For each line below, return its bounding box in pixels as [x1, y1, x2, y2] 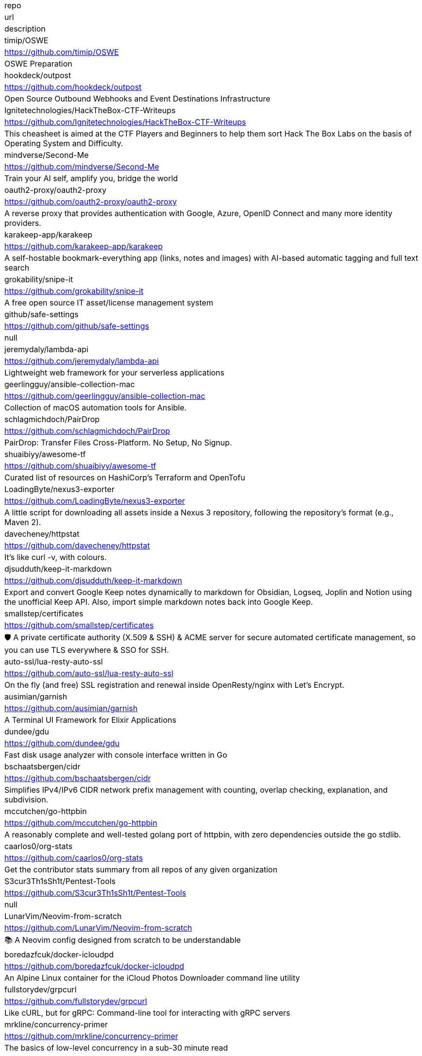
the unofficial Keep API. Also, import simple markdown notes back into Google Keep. [4, 597, 313, 607]
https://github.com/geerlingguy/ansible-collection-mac [4, 391, 205, 401]
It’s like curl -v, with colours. [4, 552, 107, 562]
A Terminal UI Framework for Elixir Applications [4, 715, 176, 725]
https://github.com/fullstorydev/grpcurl [4, 996, 147, 1006]
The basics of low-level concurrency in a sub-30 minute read [4, 1043, 228, 1053]
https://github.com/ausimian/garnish [4, 703, 138, 713]
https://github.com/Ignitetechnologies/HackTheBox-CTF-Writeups [4, 117, 246, 127]
